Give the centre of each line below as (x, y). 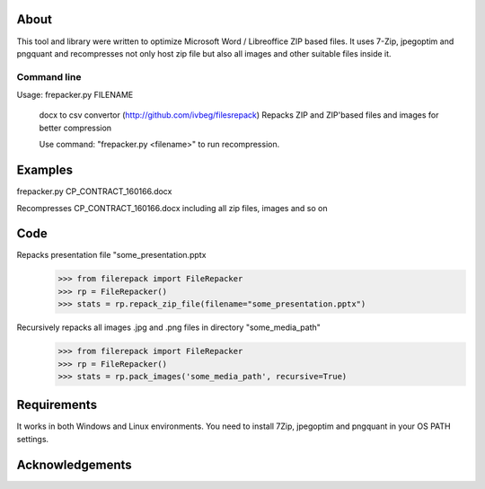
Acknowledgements (74, 464)
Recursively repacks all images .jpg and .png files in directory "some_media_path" (168, 327)
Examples (45, 170)
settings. (33, 439)
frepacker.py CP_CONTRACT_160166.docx (94, 191)
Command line (49, 76)
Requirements (57, 405)
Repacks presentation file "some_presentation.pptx (111, 255)
